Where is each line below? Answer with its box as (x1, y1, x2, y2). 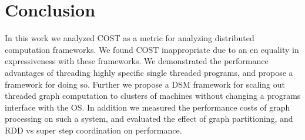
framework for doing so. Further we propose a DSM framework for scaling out (5, 78, 285, 90)
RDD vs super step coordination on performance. (5, 124, 182, 136)
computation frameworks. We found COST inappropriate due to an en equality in (5, 43, 299, 55)
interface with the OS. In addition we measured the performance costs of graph (5, 101, 290, 113)
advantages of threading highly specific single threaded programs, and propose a (5, 66, 293, 78)
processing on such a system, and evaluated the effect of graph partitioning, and (5, 112, 293, 125)
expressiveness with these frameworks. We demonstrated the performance (5, 55, 269, 67)
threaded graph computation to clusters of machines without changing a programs (5, 89, 301, 102)
